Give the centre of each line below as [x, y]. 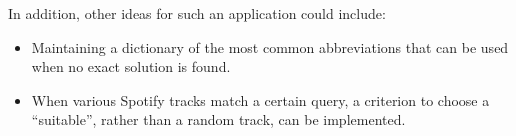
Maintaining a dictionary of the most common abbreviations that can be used [270, 46]
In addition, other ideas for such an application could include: [197, 13]
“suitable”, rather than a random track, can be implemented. [218, 119]
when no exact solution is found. [131, 66]
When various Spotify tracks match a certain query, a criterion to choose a [260, 99]
